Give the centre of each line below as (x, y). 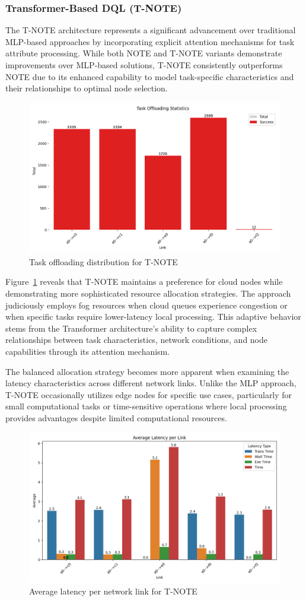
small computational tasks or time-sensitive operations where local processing (146, 406)
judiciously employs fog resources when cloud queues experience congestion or (146, 305)
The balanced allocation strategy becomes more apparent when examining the (147, 371)
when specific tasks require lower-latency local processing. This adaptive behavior (153, 317)
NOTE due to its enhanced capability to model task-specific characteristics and (150, 76)
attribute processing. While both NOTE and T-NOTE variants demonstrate (144, 53)
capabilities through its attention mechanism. (88, 351)
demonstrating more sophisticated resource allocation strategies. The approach (148, 293)
